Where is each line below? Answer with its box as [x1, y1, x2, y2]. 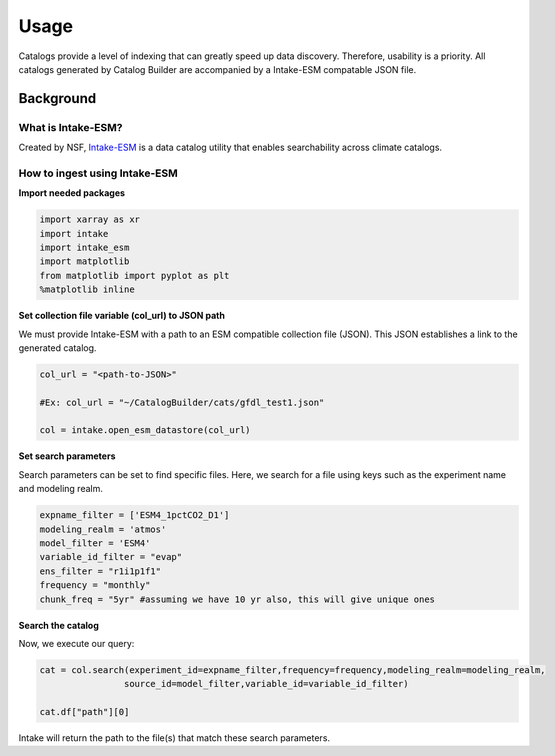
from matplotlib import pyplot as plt [39, 270, 230, 281]
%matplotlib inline [39, 284, 135, 295]
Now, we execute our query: [18, 637, 135, 649]
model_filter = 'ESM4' [39, 538, 151, 549]
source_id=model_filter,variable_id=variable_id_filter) [123, 678, 409, 690]
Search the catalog [18, 619, 99, 631]
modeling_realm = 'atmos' [39, 523, 167, 535]
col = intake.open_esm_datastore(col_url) [39, 425, 251, 436]
